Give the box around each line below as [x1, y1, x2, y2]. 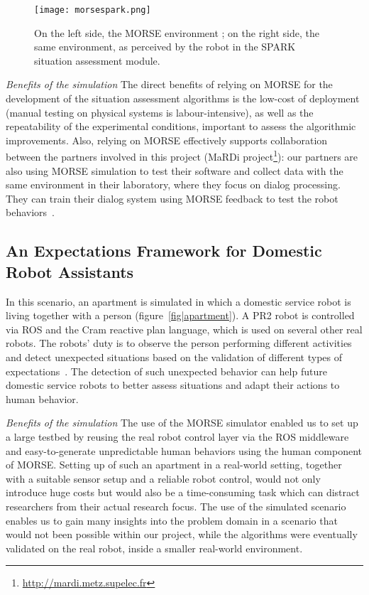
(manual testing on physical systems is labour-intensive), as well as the [6, 104, 314, 119]
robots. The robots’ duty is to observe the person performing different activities [6, 336, 352, 350]
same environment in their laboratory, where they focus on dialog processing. [6, 177, 341, 192]
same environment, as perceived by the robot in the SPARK [34, 39, 296, 54]
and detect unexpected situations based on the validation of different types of [6, 350, 343, 364]
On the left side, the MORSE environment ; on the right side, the [34, 25, 319, 40]
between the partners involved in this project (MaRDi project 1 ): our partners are [6, 147, 358, 164]
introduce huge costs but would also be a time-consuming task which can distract [6, 485, 360, 500]
